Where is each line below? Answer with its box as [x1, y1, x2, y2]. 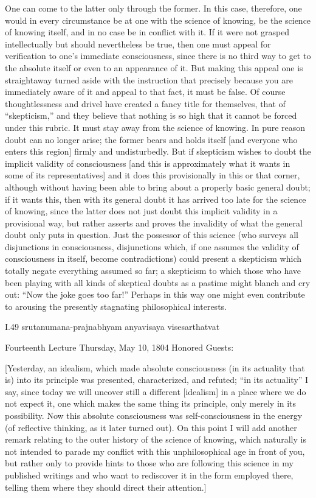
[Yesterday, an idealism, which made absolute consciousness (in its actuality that [5, 361, 305, 374]
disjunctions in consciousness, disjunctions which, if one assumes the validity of [5, 240, 299, 253]
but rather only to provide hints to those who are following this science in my [5, 457, 294, 469]
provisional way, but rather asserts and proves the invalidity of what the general [5, 216, 303, 229]
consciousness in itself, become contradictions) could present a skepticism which [5, 252, 301, 265]
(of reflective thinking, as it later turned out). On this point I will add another [5, 421, 297, 433]
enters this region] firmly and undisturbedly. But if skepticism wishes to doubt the [5, 145, 311, 158]
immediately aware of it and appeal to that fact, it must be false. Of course [5, 85, 286, 98]
